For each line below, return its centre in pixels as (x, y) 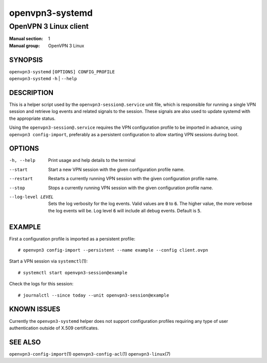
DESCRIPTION (31, 92)
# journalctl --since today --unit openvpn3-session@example (93, 295)
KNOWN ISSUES (35, 309)
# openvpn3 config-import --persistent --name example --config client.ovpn (113, 250)
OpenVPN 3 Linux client (49, 26)
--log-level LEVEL (31, 197)
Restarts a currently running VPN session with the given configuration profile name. (133, 179)
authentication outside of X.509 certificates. (54, 328)
